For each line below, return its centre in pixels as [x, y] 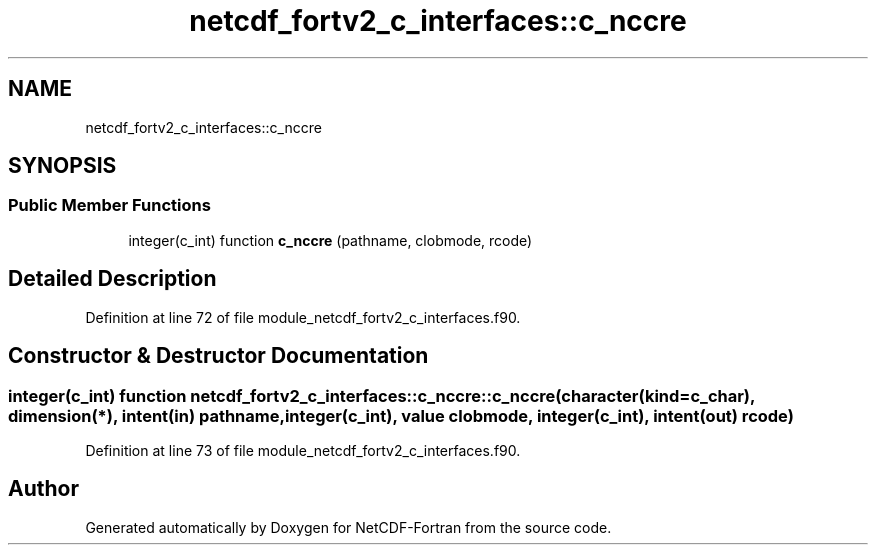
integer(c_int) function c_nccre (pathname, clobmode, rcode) [330, 240]
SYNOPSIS [62, 166]
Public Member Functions [109, 205]
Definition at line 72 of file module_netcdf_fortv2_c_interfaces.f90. [303, 317]
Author [43, 489]
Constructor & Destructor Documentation [218, 356]
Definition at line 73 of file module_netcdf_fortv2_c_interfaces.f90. [303, 450]
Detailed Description [112, 279]
